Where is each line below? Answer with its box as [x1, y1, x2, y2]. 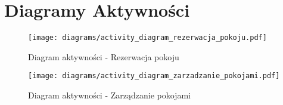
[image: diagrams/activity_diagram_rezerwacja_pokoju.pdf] [28, 33, 267, 42]
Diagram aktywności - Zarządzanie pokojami [28, 89, 191, 101]
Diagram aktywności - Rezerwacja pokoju [28, 50, 179, 63]
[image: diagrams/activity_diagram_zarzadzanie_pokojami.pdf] [28, 72, 280, 81]
